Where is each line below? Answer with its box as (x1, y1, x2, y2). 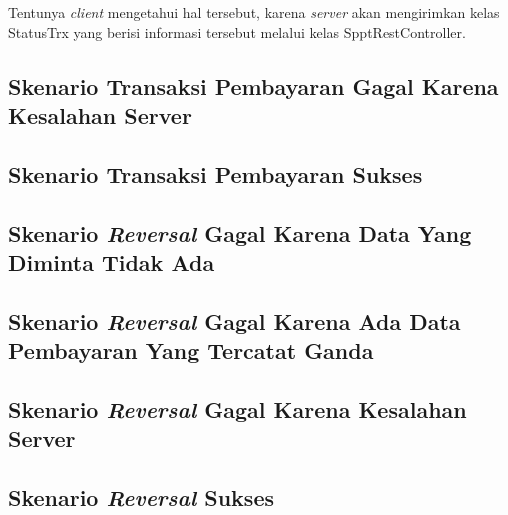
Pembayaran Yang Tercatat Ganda (8, 335, 374, 366)
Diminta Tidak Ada (8, 246, 215, 277)
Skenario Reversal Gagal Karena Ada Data (8, 305, 461, 336)
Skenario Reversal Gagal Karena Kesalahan (8, 393, 467, 424)
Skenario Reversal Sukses (8, 482, 274, 513)
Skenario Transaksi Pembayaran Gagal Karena (8, 70, 499, 101)
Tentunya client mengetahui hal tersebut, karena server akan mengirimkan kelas (8, 2, 500, 22)
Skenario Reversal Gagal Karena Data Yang (8, 217, 472, 248)
